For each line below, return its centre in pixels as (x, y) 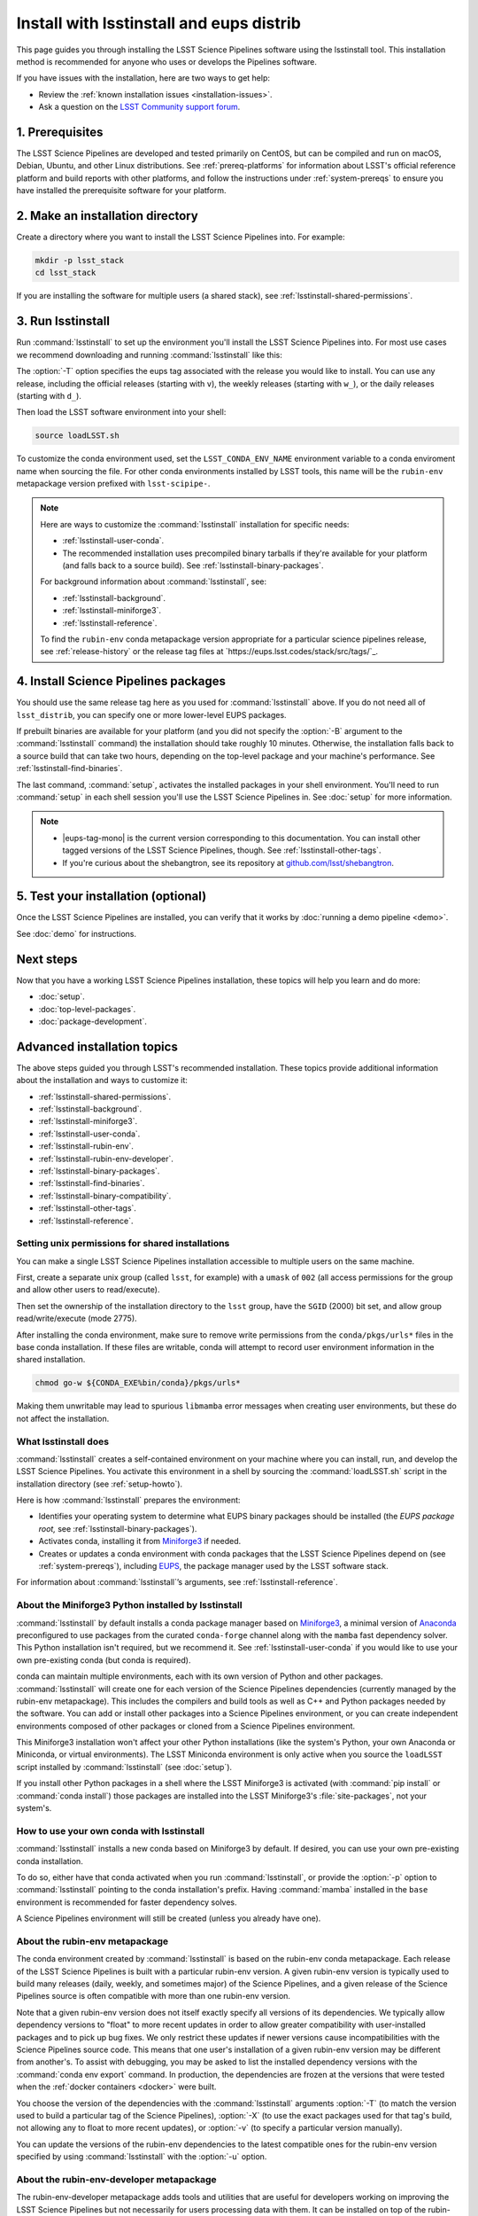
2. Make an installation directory (107, 216)
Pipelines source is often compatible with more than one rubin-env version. (154, 1996)
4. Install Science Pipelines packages (121, 681)
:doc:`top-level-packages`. (87, 1009)
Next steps (47, 959)
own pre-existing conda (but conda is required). (104, 1660)
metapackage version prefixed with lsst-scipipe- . (113, 484)
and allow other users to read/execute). (88, 1290)
